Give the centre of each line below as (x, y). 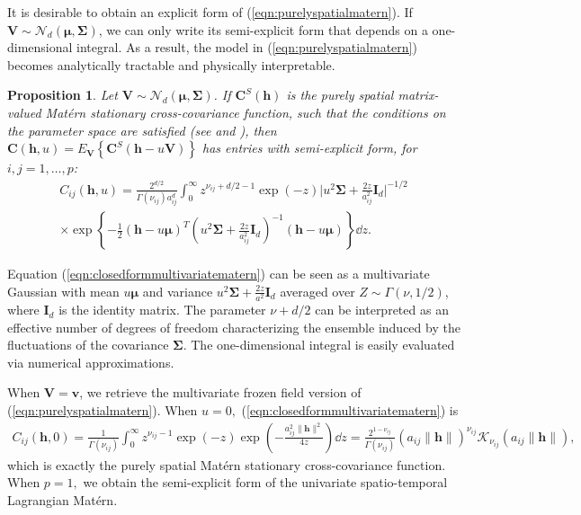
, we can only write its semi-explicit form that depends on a (263, 29)
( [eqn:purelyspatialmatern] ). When (103, 410)
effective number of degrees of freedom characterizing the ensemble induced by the (234, 327)
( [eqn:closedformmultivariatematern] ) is (350, 410)
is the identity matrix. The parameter (162, 310)
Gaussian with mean (63, 291)
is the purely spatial (340, 95)
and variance (178, 291)
